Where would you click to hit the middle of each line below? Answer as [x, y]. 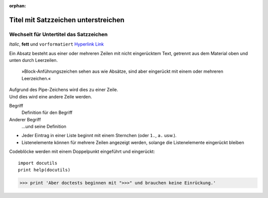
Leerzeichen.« [36, 78]
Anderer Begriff [25, 119]
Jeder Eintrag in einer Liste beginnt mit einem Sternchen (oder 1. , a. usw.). [99, 136]
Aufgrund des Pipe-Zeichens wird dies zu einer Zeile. [64, 90]
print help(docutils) [44, 170]
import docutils [38, 163]
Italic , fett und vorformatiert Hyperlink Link [57, 44]
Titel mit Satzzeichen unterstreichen [67, 20]
